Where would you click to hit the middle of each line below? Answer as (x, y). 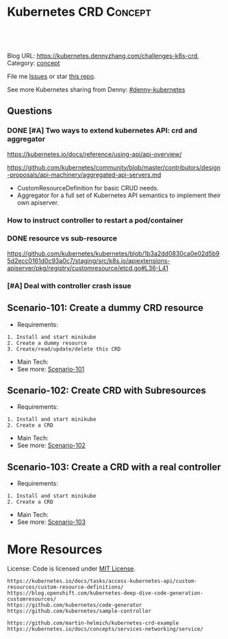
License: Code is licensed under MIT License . (71, 568)
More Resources (55, 550)
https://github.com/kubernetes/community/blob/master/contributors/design (114, 167)
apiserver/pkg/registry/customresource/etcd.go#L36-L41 (88, 268)
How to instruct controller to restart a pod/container (95, 220)
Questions (30, 111)
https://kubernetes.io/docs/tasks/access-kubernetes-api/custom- (102, 581)
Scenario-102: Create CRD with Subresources (107, 390)
